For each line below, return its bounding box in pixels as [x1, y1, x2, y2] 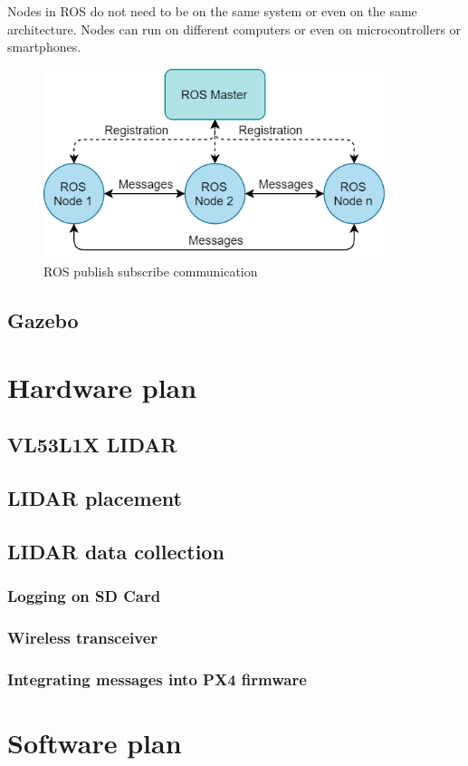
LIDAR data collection [7, 538, 224, 566]
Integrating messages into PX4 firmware [7, 668, 307, 691]
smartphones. [7, 37, 81, 56]
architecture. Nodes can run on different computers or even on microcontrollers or [7, 19, 462, 38]
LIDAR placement [7, 484, 182, 512]
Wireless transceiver [7, 626, 158, 649]
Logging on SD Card [7, 585, 161, 607]
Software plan [7, 724, 182, 761]
